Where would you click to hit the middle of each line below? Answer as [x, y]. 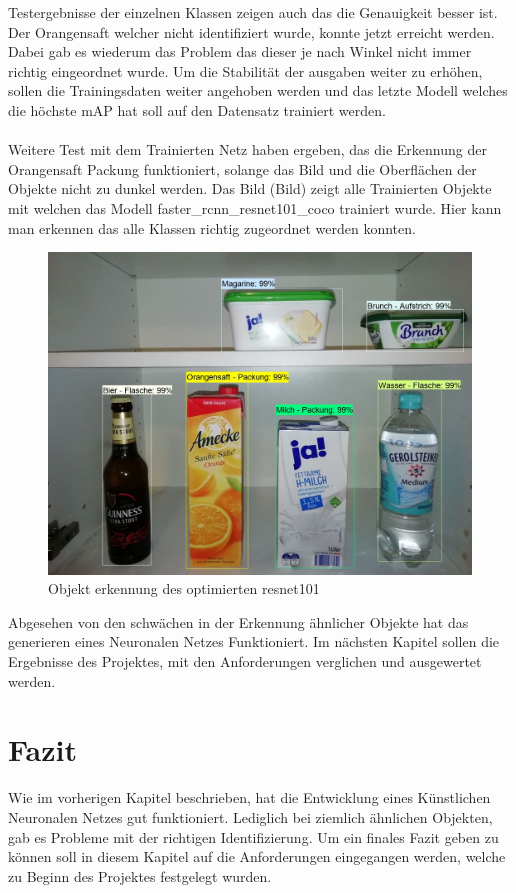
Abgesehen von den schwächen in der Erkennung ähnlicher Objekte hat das [238, 621]
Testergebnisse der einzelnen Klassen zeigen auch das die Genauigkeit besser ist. [253, 12]
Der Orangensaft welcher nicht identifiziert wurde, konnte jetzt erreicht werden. [251, 31]
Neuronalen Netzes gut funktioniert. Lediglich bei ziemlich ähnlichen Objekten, [250, 816]
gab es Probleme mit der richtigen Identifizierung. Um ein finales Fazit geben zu [253, 836]
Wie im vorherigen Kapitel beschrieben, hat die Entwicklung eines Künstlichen [249, 797]
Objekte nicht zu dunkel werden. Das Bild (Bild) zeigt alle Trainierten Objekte [250, 188]
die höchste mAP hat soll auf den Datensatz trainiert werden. [197, 109]
